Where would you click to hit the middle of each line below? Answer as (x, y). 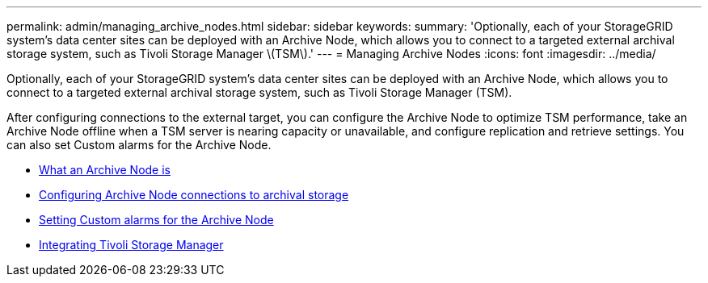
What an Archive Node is (105, 170)
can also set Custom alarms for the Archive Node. (139, 145)
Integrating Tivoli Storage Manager (131, 245)
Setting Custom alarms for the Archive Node (156, 220)
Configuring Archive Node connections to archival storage (194, 195)
